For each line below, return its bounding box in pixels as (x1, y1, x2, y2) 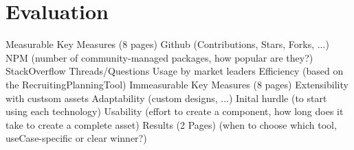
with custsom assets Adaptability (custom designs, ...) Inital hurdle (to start (5, 90, 327, 105)
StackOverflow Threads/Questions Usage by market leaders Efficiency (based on (5, 64, 344, 78)
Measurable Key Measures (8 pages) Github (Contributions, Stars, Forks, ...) (5, 37, 329, 51)
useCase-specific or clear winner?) (5, 131, 147, 145)
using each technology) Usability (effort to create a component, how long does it (5, 104, 344, 118)
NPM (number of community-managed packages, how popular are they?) (5, 50, 313, 64)
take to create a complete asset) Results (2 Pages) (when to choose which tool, (5, 117, 337, 132)
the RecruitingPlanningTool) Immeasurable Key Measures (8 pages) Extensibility (5, 77, 349, 91)
